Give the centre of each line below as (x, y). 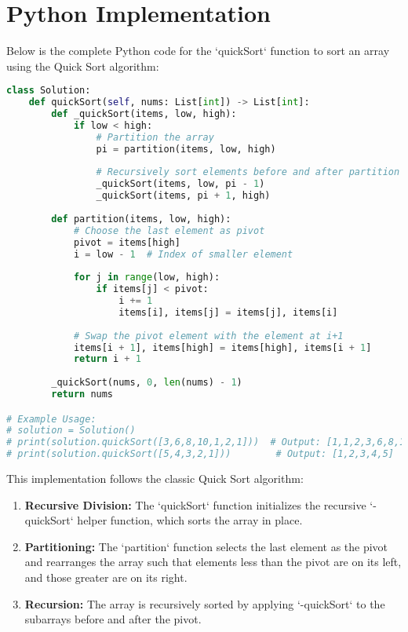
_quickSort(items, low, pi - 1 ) (180, 184)
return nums (82, 395)
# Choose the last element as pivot (169, 230)
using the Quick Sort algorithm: (83, 66)
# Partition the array (155, 137)
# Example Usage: (51, 419)
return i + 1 (107, 359)
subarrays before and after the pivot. (113, 619)
